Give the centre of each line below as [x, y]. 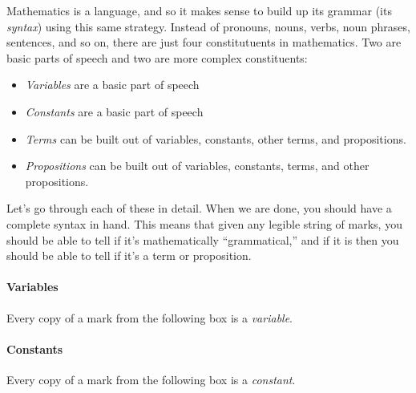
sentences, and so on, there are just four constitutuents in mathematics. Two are [204, 42]
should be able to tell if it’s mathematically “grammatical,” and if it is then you [203, 239]
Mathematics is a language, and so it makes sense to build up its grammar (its [199, 10]
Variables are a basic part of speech [112, 85]
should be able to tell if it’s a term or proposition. [129, 255]
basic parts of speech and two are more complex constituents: [157, 57]
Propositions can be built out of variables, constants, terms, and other [197, 166]
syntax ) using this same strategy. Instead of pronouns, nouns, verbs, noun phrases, [208, 26]
